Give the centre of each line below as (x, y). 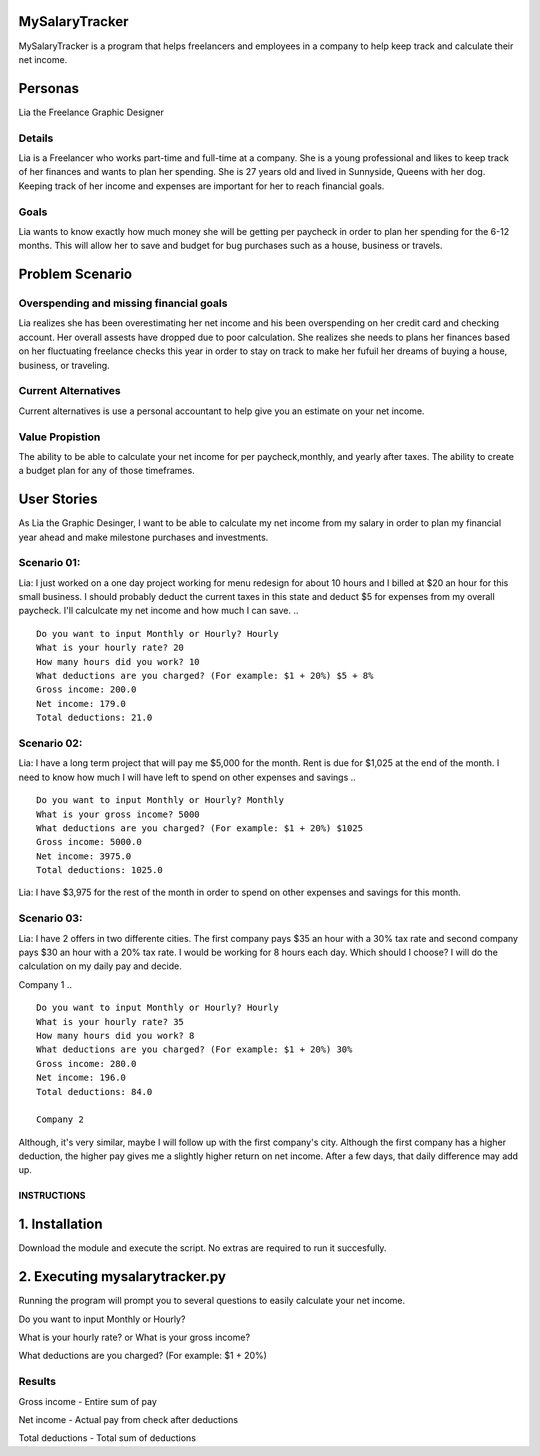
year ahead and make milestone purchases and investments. (143, 537)
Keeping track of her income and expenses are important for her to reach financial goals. (201, 186)
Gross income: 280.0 (86, 1063)
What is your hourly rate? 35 (110, 1021)
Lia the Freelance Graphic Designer (91, 112)
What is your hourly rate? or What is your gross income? (134, 1337)
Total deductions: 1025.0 (100, 870)
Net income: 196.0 (81, 1078)
